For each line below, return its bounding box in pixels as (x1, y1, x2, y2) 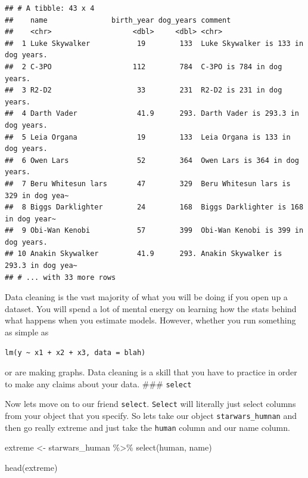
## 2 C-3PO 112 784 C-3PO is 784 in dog (5, 62, 282, 71)
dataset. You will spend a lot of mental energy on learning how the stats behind (5, 302, 297, 314)
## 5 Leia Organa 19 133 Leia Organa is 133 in (5, 132, 291, 141)
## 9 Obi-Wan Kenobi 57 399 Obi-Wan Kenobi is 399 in (5, 226, 304, 235)
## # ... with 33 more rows (5, 273, 116, 282)
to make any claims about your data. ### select (5, 377, 192, 390)
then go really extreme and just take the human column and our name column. (5, 421, 290, 433)
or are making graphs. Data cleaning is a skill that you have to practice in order (5, 366, 297, 378)
